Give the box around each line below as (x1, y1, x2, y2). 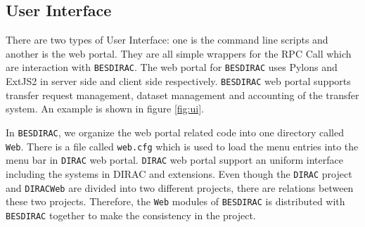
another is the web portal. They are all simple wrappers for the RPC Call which (6, 46, 352, 60)
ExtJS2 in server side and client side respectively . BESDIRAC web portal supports (6, 74, 351, 89)
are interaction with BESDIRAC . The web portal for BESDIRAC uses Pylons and (6, 60, 338, 74)
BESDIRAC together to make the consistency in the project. (6, 207, 256, 222)
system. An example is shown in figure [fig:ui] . (6, 101, 204, 116)
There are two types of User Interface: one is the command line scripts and (6, 32, 328, 47)
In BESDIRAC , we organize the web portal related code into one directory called (6, 124, 344, 139)
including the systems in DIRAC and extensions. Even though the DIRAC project (6, 166, 352, 181)
